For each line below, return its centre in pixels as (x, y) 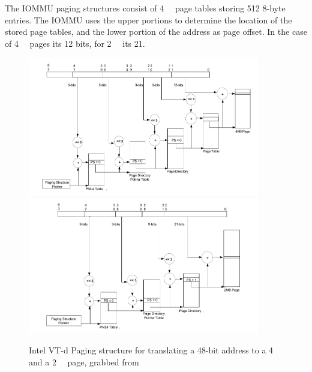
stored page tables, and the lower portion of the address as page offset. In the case (156, 31)
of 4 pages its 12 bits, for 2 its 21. (75, 43)
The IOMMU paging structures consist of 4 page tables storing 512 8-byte (145, 8)
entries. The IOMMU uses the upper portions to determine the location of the (148, 19)
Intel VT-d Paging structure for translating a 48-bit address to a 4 (151, 350)
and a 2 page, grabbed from (84, 361)
